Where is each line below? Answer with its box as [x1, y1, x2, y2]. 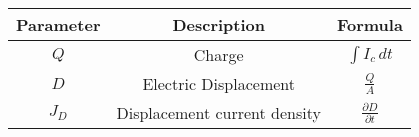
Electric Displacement [142, 72, 295, 95]
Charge [193, 43, 244, 66]
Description [172, 13, 265, 36]
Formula [336, 13, 403, 36]
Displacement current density [116, 101, 321, 124]
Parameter [16, 13, 101, 36]
